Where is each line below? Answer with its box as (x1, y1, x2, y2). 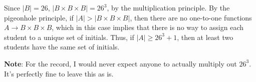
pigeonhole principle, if (4, 12, 74, 22)
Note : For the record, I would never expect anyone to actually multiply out (4, 58, 237, 68)
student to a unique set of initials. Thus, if (4, 31, 134, 42)
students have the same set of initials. (4, 41, 120, 52)
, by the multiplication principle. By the (107, 2, 230, 12)
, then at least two (177, 31, 233, 42)
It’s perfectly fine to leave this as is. (4, 68, 114, 78)
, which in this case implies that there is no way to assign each (52, 22, 243, 32)
